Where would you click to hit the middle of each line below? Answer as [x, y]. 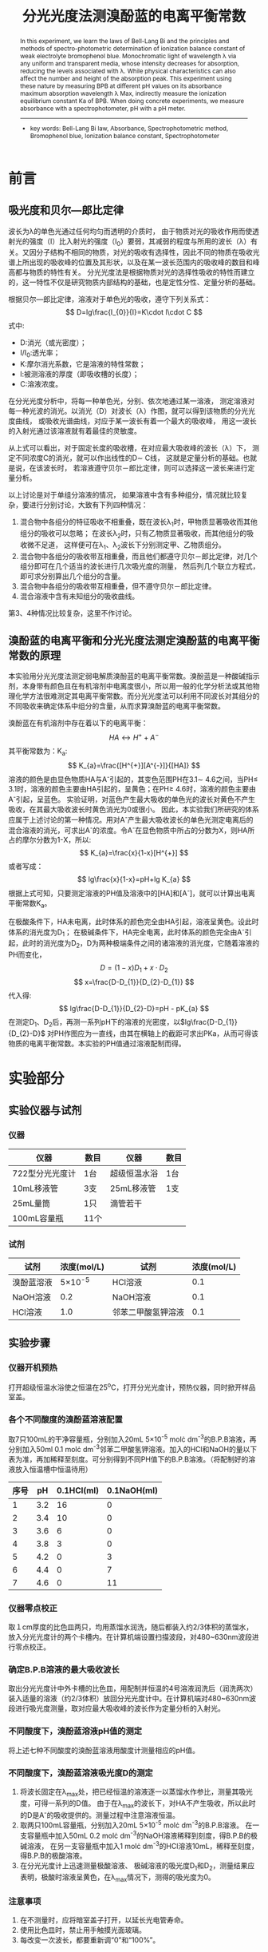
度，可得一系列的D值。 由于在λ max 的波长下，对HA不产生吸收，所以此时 [138, 1804]
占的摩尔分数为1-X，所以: [50, 840]
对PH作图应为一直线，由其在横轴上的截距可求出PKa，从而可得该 [153, 1033]
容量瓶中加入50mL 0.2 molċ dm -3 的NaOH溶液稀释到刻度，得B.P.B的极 [142, 1835]
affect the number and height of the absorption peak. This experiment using [126, 78]
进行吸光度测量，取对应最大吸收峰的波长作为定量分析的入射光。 [120, 1708]
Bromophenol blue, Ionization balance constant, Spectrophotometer [125, 135]
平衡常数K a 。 [30, 904]
